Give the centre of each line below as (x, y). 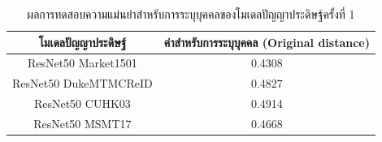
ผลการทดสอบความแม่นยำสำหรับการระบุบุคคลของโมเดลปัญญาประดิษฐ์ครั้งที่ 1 (191, 14)
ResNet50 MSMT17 (82, 123)
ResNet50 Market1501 (82, 63)
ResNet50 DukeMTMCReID (82, 83)
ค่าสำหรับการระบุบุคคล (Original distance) (267, 42)
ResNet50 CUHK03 (82, 103)
